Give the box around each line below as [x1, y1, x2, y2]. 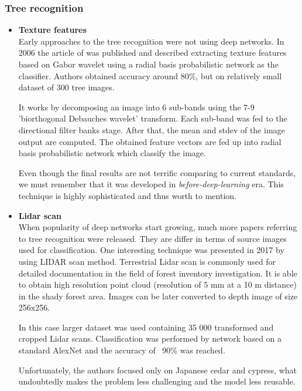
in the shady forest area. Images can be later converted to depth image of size [18, 289, 298, 302]
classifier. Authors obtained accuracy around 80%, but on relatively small [18, 69, 282, 82]
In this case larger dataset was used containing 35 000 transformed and [18, 321, 274, 333]
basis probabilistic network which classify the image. [18, 147, 206, 159]
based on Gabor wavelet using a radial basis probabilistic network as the [18, 58, 279, 70]
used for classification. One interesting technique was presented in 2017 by [18, 244, 284, 256]
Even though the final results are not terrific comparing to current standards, [18, 166, 296, 178]
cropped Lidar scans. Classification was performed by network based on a [18, 332, 282, 345]
